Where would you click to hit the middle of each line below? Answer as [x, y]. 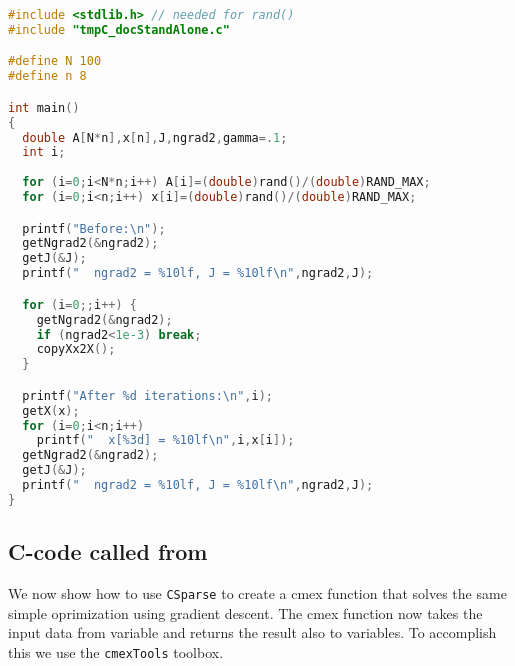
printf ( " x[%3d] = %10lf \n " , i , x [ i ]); [165, 440]
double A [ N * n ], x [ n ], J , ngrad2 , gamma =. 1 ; [155, 137]
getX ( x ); [51, 410]
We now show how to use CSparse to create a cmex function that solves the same [257, 592]
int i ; [44, 152]
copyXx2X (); [76, 349]
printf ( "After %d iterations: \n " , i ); [147, 395]
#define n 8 [47, 76]
